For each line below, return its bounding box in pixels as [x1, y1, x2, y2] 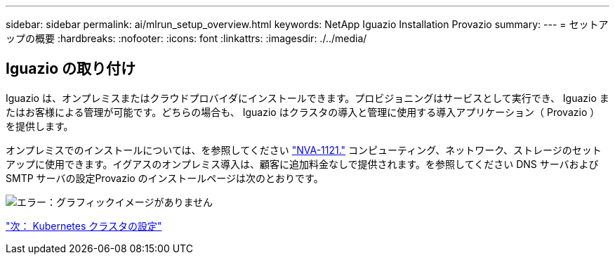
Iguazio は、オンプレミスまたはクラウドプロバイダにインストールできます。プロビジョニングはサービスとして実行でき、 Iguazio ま [6, 91, 609, 104]
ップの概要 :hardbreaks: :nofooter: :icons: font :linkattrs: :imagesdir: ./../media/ [6, 32, 367, 44]
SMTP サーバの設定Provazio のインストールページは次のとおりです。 [6, 171, 324, 184]
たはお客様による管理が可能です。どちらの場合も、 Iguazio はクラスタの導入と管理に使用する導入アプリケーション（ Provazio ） [6, 105, 600, 118]
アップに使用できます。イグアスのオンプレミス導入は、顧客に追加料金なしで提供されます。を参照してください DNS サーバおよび [6, 157, 599, 170]
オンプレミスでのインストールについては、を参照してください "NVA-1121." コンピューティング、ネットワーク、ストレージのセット [6, 143, 602, 156]
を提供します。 [6, 119, 74, 132]
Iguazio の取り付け [6, 60, 136, 78]
